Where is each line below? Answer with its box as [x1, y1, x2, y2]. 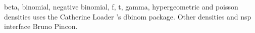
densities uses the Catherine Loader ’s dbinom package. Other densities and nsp [4, 11, 251, 21]
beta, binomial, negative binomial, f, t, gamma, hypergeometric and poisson [4, 1, 238, 11]
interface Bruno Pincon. [4, 21, 78, 31]
